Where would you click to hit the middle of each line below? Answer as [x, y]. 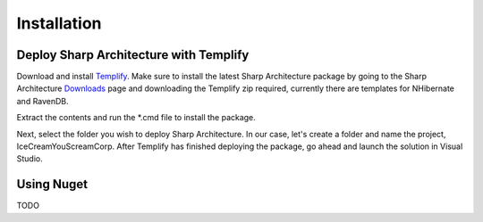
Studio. [30, 159]
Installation [59, 23]
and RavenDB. [42, 101]
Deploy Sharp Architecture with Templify [133, 55]
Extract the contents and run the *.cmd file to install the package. [136, 118]
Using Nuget [52, 184]
